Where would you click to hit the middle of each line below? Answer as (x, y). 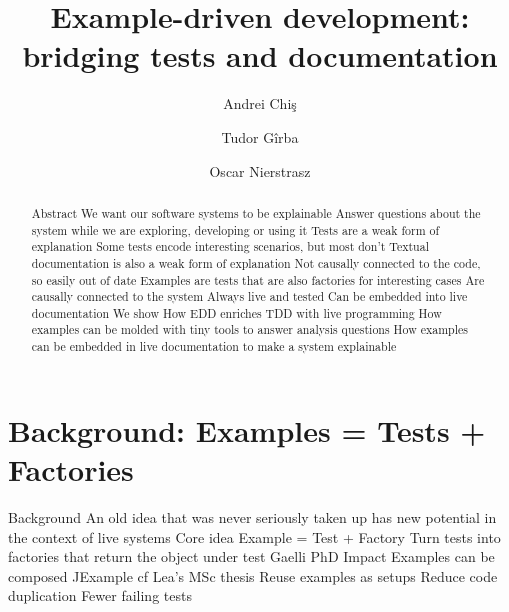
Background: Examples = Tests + (247, 429)
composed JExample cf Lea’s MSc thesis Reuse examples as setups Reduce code (253, 575)
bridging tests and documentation (260, 55)
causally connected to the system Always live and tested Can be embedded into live (249, 296)
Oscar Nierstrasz (260, 170)
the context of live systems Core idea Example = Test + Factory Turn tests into (254, 536)
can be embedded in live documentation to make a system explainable (214, 346)
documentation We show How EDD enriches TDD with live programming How (236, 312)
